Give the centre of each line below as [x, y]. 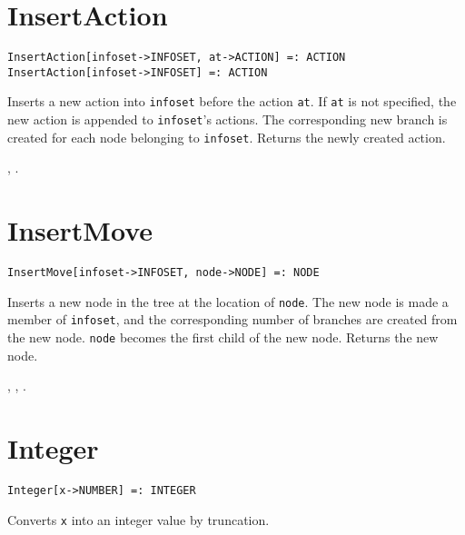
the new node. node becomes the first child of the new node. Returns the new [223, 337]
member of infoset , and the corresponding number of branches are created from [232, 319]
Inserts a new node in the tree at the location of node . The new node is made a [228, 301]
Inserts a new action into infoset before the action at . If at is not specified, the [232, 101]
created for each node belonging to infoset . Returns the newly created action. [227, 137]
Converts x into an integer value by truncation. [139, 519]
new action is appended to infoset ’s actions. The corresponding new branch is [228, 119]
